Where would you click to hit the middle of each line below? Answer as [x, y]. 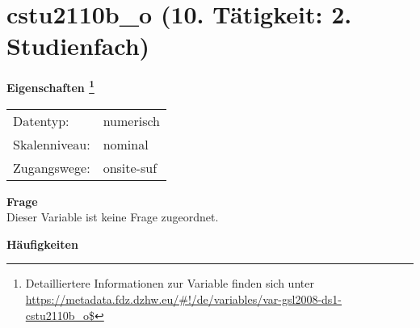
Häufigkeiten [42, 244]
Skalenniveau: [52, 144]
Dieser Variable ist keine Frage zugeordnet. [113, 217]
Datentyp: [41, 120]
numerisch [131, 120]
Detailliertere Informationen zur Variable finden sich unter [170, 283]
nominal [126, 144]
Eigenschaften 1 [50, 86]
